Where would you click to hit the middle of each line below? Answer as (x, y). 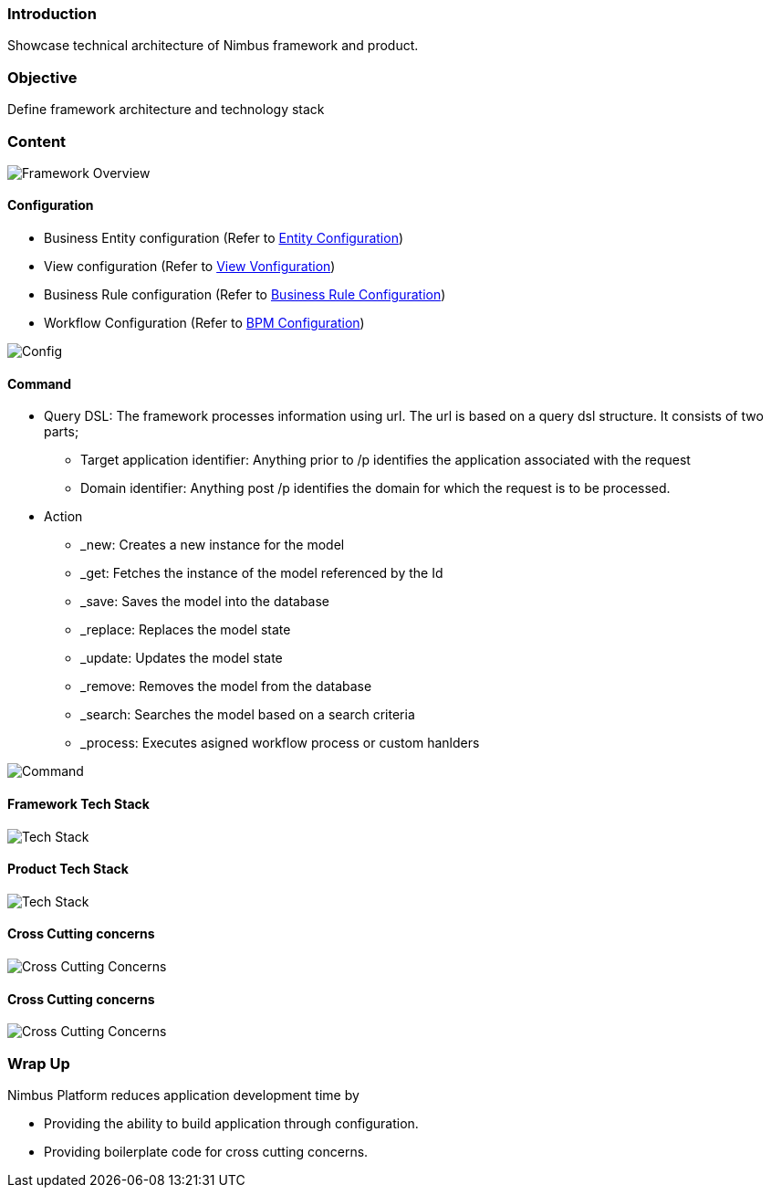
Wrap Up (39, 1063)
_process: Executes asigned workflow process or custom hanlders (280, 743)
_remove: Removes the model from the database (226, 687)
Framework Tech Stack (78, 803)
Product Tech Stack (68, 869)
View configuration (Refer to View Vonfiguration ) (190, 267)
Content (37, 141)
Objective (42, 77)
